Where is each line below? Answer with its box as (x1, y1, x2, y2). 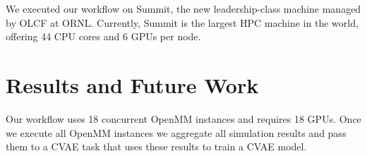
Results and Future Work (6, 70, 259, 99)
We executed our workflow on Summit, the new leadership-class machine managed (6, 1, 361, 16)
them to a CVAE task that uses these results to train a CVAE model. (6, 139, 307, 154)
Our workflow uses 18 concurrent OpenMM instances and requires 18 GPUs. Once (6, 111, 361, 126)
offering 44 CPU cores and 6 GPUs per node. (6, 29, 201, 44)
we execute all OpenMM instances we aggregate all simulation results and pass (6, 125, 347, 140)
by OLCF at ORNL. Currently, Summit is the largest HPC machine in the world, (6, 15, 359, 30)
